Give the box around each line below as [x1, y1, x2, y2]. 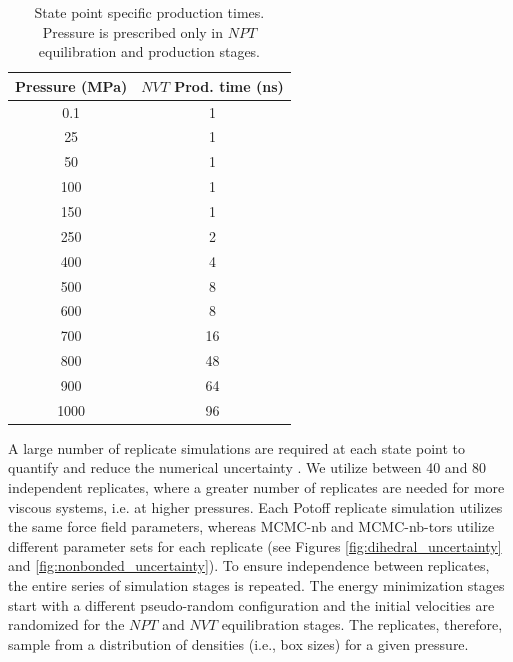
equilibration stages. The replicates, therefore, [221, 614, 503, 635]
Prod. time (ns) [174, 75, 284, 96]
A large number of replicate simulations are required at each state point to [8, 437, 466, 458]
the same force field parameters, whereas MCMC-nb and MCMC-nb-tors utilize [8, 516, 495, 537]
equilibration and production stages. [38, 41, 260, 62]
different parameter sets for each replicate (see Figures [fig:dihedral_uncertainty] [8, 535, 502, 556]
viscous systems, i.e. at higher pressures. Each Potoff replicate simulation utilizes [8, 496, 503, 517]
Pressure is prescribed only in [42, 21, 224, 42]
